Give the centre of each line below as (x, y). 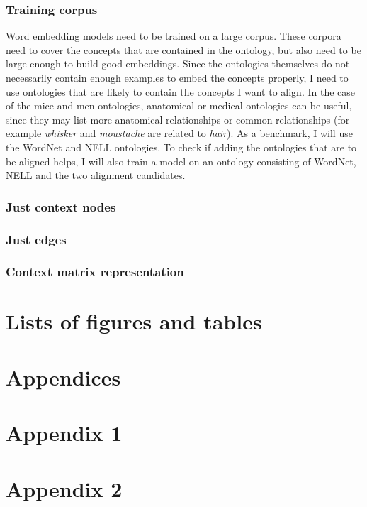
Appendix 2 (64, 488)
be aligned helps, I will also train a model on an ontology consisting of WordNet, (181, 161)
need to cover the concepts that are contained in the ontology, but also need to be (183, 49)
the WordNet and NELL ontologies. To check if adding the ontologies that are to (181, 147)
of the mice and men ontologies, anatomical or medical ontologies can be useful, (179, 105)
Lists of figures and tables (134, 321)
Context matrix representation (95, 272)
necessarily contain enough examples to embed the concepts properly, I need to (177, 77)
